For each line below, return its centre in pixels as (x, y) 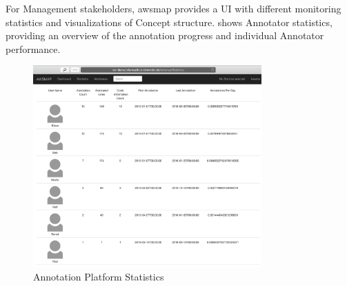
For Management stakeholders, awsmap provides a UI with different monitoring (173, 8)
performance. (33, 48)
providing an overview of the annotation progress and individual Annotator (165, 35)
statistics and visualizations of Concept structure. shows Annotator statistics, (169, 22)
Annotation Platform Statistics (99, 277)
